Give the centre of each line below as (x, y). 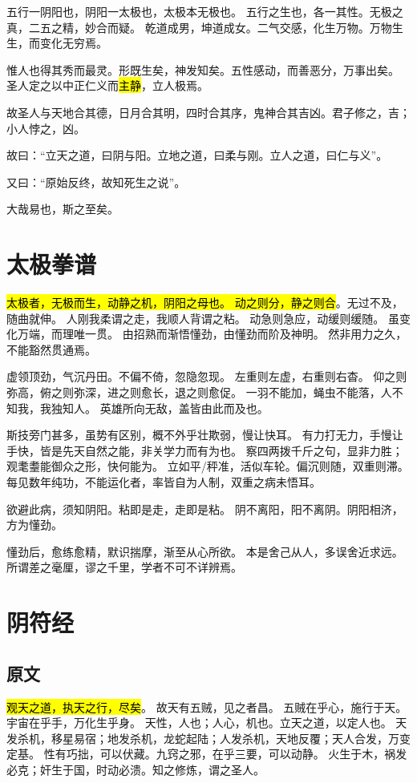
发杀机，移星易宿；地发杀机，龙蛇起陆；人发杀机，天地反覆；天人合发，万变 (208, 738)
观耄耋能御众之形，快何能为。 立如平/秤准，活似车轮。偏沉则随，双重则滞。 (208, 466)
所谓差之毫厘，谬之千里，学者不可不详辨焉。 (124, 567)
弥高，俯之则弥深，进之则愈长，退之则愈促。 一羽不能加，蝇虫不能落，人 (199, 392)
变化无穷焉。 (73, 43)
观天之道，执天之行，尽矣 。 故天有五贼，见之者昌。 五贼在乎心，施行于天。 (207, 706)
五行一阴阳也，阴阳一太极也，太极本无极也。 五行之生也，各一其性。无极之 (205, 11)
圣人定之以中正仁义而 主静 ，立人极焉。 (107, 85)
